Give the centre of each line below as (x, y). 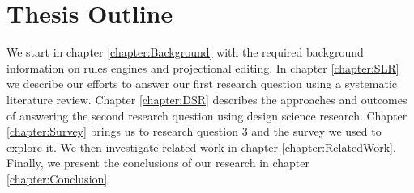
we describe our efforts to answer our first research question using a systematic (202, 84)
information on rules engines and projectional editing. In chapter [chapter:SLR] (203, 67)
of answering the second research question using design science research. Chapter (207, 115)
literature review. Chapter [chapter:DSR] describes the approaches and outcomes (207, 99)
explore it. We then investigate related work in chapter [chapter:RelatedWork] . (201, 147)
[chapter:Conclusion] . (59, 178)
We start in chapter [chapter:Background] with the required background (185, 52)
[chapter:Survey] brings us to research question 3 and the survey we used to (194, 131)
